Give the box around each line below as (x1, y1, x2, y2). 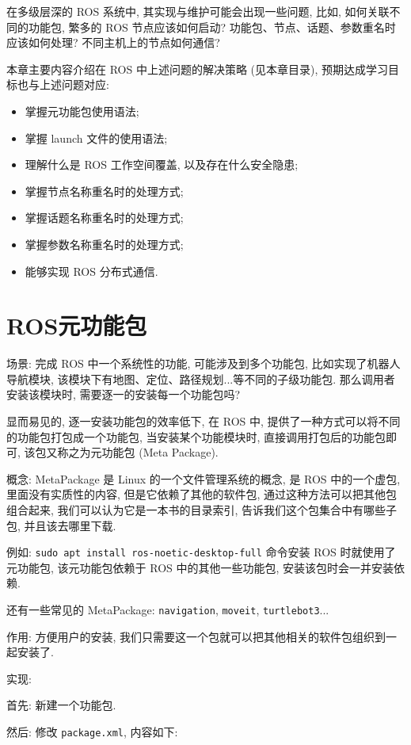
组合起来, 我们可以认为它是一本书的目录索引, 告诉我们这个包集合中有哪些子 (6, 502, 398, 518)
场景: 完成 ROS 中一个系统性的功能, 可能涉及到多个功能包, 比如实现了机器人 (6, 355, 401, 372)
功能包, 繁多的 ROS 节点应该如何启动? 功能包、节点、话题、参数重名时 (28, 18, 396, 35)
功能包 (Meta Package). (101, 444, 219, 460)
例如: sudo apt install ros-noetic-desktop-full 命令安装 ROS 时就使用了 (6, 544, 396, 560)
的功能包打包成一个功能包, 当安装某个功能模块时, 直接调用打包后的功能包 (6, 428, 386, 445)
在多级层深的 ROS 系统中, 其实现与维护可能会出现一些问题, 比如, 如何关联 (6, 3, 390, 19)
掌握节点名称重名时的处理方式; (25, 182, 184, 199)
